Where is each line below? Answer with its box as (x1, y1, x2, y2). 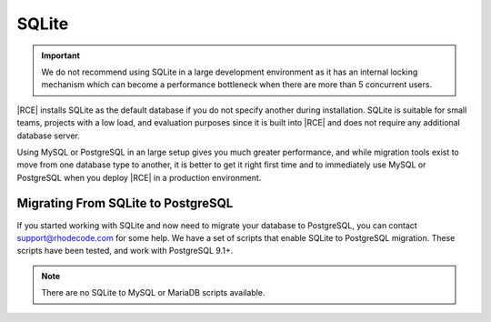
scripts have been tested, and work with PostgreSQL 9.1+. (16, 246, 234, 257)
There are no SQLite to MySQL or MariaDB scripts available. (41, 287, 266, 298)
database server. (16, 130, 81, 141)
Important (41, 50, 81, 61)
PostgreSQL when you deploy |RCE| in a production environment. (16, 172, 262, 183)
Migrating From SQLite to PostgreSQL (16, 196, 234, 211)
